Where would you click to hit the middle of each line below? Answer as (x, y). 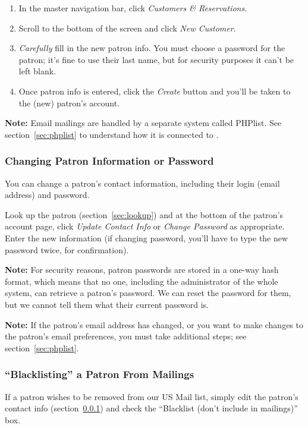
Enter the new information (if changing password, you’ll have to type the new (147, 237)
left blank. (37, 71)
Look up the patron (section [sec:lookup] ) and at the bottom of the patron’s (144, 214)
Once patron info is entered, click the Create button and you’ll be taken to (155, 91)
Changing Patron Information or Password (109, 161)
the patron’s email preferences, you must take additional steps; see (126, 336)
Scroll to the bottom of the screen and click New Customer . (127, 28)
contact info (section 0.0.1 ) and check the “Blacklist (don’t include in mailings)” (151, 408)
